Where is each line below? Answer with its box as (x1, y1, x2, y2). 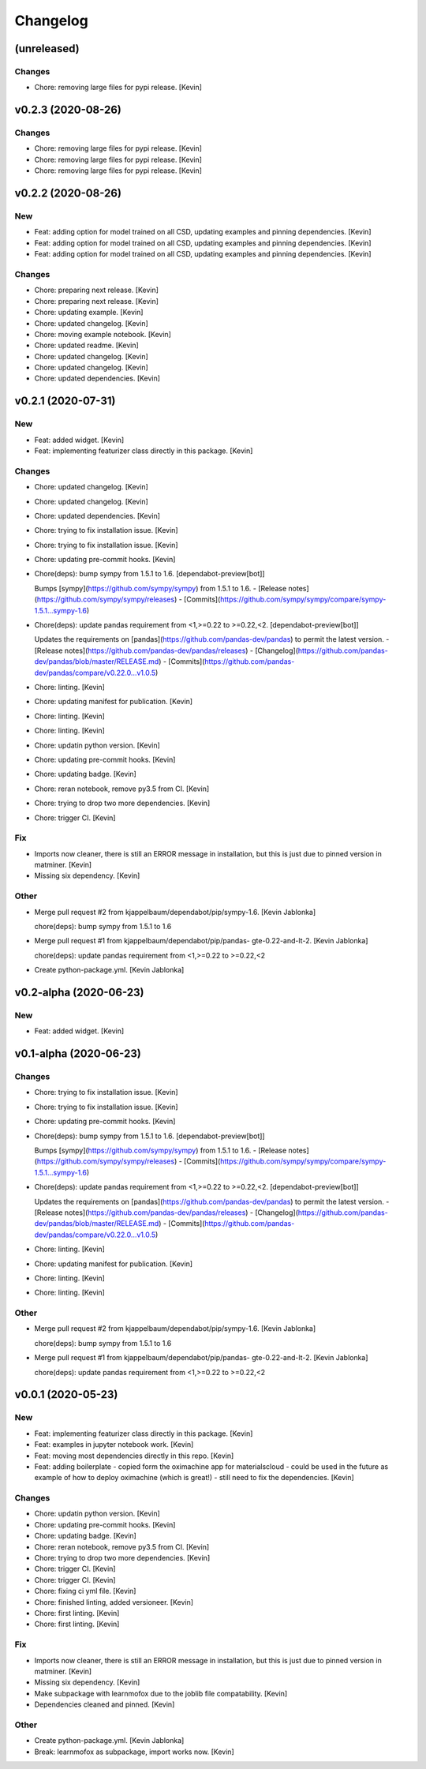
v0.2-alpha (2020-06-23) (14, 985, 144, 999)
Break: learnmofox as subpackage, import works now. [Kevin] (34, 1747, 234, 1756)
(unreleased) (14, 42, 80, 55)
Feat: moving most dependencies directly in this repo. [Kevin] (34, 1451, 234, 1460)
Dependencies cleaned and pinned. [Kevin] (34, 1700, 175, 1709)
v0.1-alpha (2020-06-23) (14, 1047, 141, 1061)
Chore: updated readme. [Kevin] (34, 340, 140, 350)
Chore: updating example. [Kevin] (34, 308, 144, 317)
